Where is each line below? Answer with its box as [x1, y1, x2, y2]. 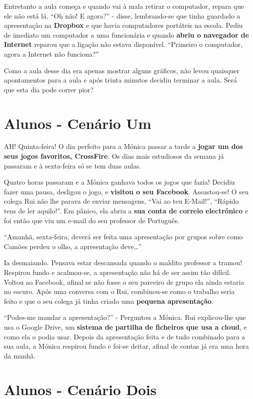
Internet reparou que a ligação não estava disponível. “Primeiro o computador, [4, 39, 243, 49]
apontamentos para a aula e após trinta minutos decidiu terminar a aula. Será [4, 75, 237, 85]
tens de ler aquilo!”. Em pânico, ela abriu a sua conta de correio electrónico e [4, 206, 248, 216]
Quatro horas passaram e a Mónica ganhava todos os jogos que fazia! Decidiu [4, 177, 235, 187]
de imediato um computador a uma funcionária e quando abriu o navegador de [4, 29, 249, 40]
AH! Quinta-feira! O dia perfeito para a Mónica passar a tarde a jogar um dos [4, 141, 243, 151]
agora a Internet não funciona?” [4, 48, 99, 59]
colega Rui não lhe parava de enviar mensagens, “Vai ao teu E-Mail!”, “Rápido [4, 196, 239, 206]
